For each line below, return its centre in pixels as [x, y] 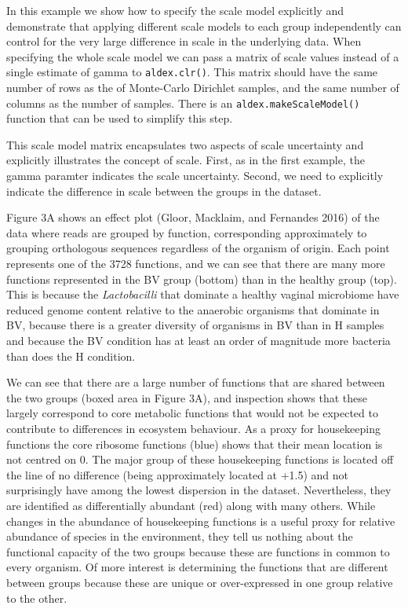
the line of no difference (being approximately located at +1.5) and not [178, 474]
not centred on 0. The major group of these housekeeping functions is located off [200, 459]
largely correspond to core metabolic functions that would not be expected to [192, 413]
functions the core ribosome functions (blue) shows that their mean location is [195, 444]
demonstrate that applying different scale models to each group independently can [204, 26]
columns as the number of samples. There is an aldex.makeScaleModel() [183, 103]
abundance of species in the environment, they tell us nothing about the [180, 536]
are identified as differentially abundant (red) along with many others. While [191, 505]
